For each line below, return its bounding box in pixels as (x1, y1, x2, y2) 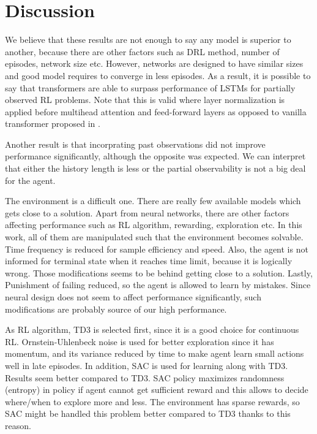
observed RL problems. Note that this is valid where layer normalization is (5, 93, 285, 106)
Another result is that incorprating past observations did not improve (5, 137, 266, 150)
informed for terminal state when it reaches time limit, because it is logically (5, 254, 293, 267)
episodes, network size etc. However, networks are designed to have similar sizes (5, 57, 304, 70)
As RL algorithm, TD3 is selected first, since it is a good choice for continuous (5, 323, 299, 336)
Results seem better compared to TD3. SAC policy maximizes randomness (5, 371, 285, 384)
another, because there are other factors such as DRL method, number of (5, 45, 280, 58)
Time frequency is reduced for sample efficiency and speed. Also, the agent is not (5, 242, 308, 255)
